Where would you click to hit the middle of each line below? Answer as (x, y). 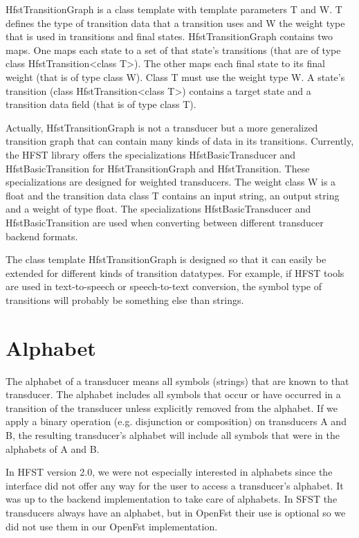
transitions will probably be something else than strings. (125, 299)
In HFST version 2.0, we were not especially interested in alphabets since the (169, 472)
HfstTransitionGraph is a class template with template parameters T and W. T (174, 9)
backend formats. (42, 236)
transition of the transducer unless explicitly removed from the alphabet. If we (172, 407)
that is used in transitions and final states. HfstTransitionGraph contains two (169, 36)
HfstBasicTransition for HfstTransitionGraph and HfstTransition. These (158, 168)
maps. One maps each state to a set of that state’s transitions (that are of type (173, 50)
